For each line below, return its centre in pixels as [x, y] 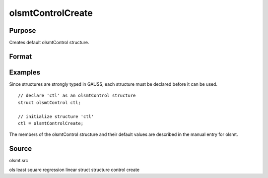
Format [21, 56]
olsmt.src [19, 161]
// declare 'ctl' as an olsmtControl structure [77, 96]
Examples [25, 72]
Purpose [23, 30]
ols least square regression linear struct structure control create [74, 170]
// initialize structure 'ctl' [56, 116]
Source [21, 149]
